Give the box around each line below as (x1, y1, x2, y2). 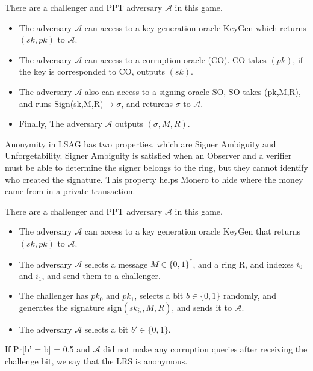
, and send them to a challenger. (42, 269, 161, 281)
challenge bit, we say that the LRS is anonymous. (5, 354, 188, 367)
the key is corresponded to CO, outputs (19, 65, 165, 78)
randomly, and (223, 289, 276, 302)
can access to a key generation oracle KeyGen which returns (84, 21, 306, 34)
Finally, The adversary (19, 117, 102, 130)
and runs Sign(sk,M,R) (19, 97, 104, 109)
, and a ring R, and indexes (193, 257, 294, 269)
